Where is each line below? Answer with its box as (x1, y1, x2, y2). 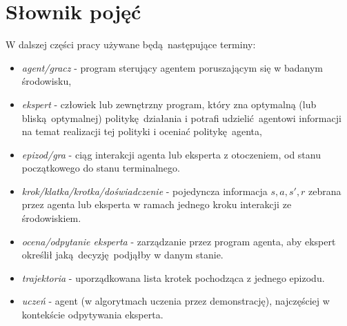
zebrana (308, 183, 341, 198)
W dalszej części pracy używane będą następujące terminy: (6, 37, 256, 52)
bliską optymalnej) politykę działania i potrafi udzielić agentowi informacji (21, 110, 341, 125)
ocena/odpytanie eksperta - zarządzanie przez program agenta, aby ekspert (21, 234, 336, 248)
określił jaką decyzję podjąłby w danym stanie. (21, 247, 224, 262)
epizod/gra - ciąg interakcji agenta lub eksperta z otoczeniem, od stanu (21, 147, 321, 161)
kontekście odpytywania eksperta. (21, 307, 163, 322)
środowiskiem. (21, 211, 81, 225)
